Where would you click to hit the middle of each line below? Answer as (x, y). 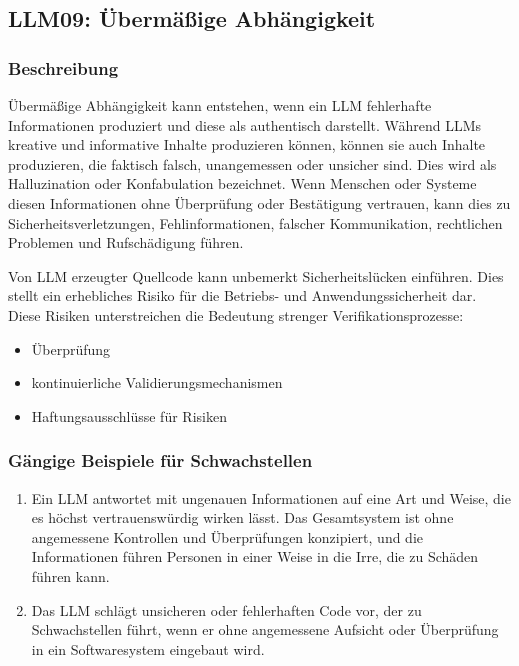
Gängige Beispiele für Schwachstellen (160, 460)
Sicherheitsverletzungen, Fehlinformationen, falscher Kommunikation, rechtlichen (255, 222)
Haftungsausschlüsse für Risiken (129, 415)
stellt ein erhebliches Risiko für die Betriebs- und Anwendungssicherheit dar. (242, 295)
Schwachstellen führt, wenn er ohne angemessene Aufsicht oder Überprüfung (265, 629)
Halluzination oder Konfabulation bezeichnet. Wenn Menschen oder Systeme (242, 183)
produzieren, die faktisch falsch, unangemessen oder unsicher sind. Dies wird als (252, 163)
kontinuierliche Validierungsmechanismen (157, 382)
